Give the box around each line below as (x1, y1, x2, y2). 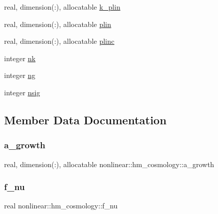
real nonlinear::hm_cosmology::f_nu (4, 200, 118, 211)
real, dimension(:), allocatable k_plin (4, 2, 120, 12)
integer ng (4, 70, 36, 81)
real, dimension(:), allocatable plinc (4, 36, 114, 46)
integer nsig (4, 87, 40, 97)
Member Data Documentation (4, 112, 167, 127)
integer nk (4, 52, 36, 63)
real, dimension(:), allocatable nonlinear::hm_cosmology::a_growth (4, 158, 214, 169)
